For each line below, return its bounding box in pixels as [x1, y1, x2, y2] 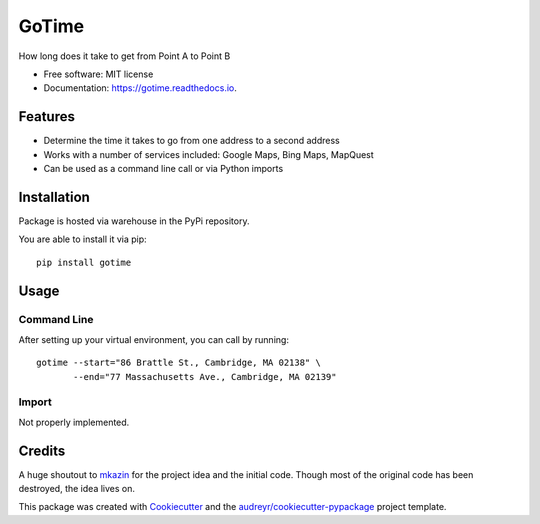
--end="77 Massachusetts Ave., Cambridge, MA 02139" [73, 371, 337, 382]
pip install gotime [36, 256, 132, 268]
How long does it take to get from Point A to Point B [18, 50, 231, 62]
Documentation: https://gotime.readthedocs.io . [43, 82, 237, 94]
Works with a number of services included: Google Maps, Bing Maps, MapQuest [43, 148, 374, 160]
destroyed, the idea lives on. [18, 483, 135, 495]
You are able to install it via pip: [18, 233, 147, 245]
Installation [18, 188, 90, 205]
